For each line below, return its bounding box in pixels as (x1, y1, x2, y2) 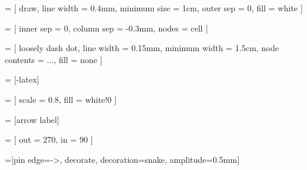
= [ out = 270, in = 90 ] (5, 133, 93, 146)
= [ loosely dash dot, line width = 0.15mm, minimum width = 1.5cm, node (5, 42, 279, 54)
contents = (5, 53, 45, 65)
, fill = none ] (53, 53, 103, 65)
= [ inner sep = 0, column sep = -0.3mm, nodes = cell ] (5, 21, 208, 34)
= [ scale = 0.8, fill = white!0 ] (5, 93, 117, 105)
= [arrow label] (5, 113, 59, 125)
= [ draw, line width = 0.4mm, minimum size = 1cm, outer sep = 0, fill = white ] (5, 2, 303, 14)
